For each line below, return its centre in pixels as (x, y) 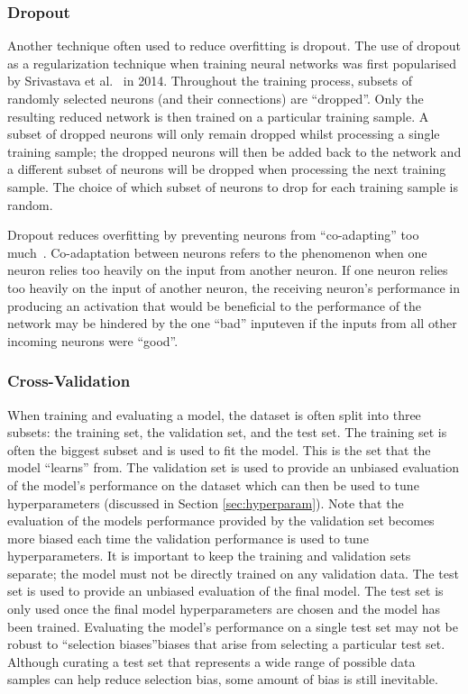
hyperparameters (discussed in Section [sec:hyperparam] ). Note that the (206, 502)
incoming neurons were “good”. (93, 340)
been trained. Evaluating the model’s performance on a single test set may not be (233, 626)
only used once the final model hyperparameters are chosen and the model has (224, 609)
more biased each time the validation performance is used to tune (188, 538)
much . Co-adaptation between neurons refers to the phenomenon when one (217, 252)
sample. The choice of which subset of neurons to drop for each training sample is (233, 186)
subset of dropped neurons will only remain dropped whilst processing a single (224, 134)
